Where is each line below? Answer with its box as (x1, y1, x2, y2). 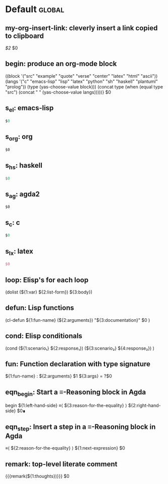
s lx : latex (5, 247, 34, 257)
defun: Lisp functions (5, 304, 74, 312)
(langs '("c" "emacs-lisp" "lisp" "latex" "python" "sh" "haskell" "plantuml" (5, 78, 158, 84)
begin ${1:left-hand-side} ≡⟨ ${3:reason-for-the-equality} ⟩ (5, 403, 127, 409)
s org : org (5, 132, 33, 142)
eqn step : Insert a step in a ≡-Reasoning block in (5, 422, 156, 432)
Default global (5, 4, 65, 15)
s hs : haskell (5, 161, 43, 171)
